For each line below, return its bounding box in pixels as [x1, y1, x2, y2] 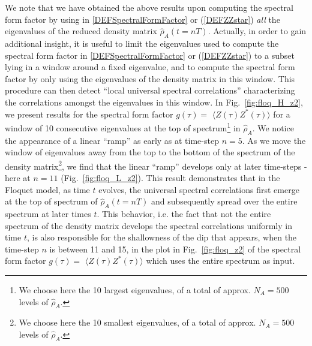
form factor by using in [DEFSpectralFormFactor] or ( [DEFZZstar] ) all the [5, 13, 280, 25]
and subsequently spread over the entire [151, 195, 298, 207]
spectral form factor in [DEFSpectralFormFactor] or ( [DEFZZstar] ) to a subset [5, 49, 295, 61]
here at [5, 172, 31, 184]
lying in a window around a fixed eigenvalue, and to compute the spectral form [5, 61, 295, 73]
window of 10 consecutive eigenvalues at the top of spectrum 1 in [5, 120, 241, 134]
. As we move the [242, 134, 306, 146]
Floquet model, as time [5, 183, 90, 195]
